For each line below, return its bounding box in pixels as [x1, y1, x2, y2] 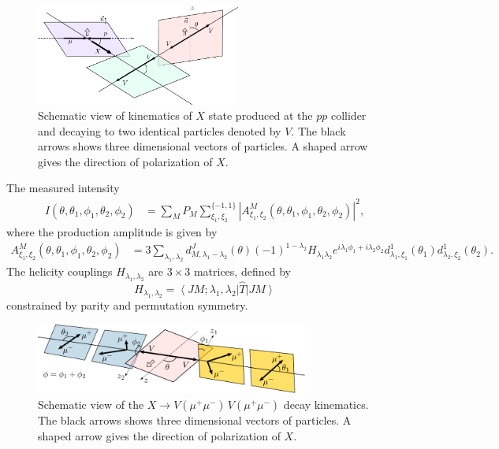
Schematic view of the [38, 396, 144, 412]
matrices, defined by [193, 263, 291, 280]
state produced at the [208, 107, 313, 124]
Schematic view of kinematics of [38, 107, 192, 124]
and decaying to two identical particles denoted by [38, 122, 281, 139]
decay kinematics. [283, 396, 369, 412]
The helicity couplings [6, 263, 113, 280]
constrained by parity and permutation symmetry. [6, 297, 248, 314]
